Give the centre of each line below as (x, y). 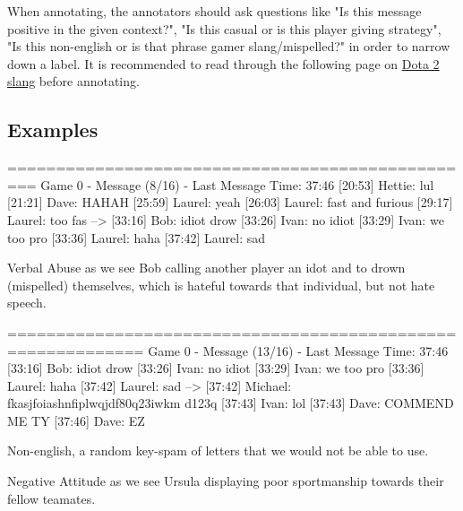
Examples (53, 130)
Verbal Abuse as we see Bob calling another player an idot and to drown (206, 268)
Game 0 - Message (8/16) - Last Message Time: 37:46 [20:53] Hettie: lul (237, 184)
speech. (27, 303)
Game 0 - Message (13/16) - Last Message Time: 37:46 (298, 350)
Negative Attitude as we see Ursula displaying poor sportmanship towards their (226, 481)
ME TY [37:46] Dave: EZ (76, 420)
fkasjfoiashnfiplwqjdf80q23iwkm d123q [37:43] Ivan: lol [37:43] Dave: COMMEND (231, 403)
